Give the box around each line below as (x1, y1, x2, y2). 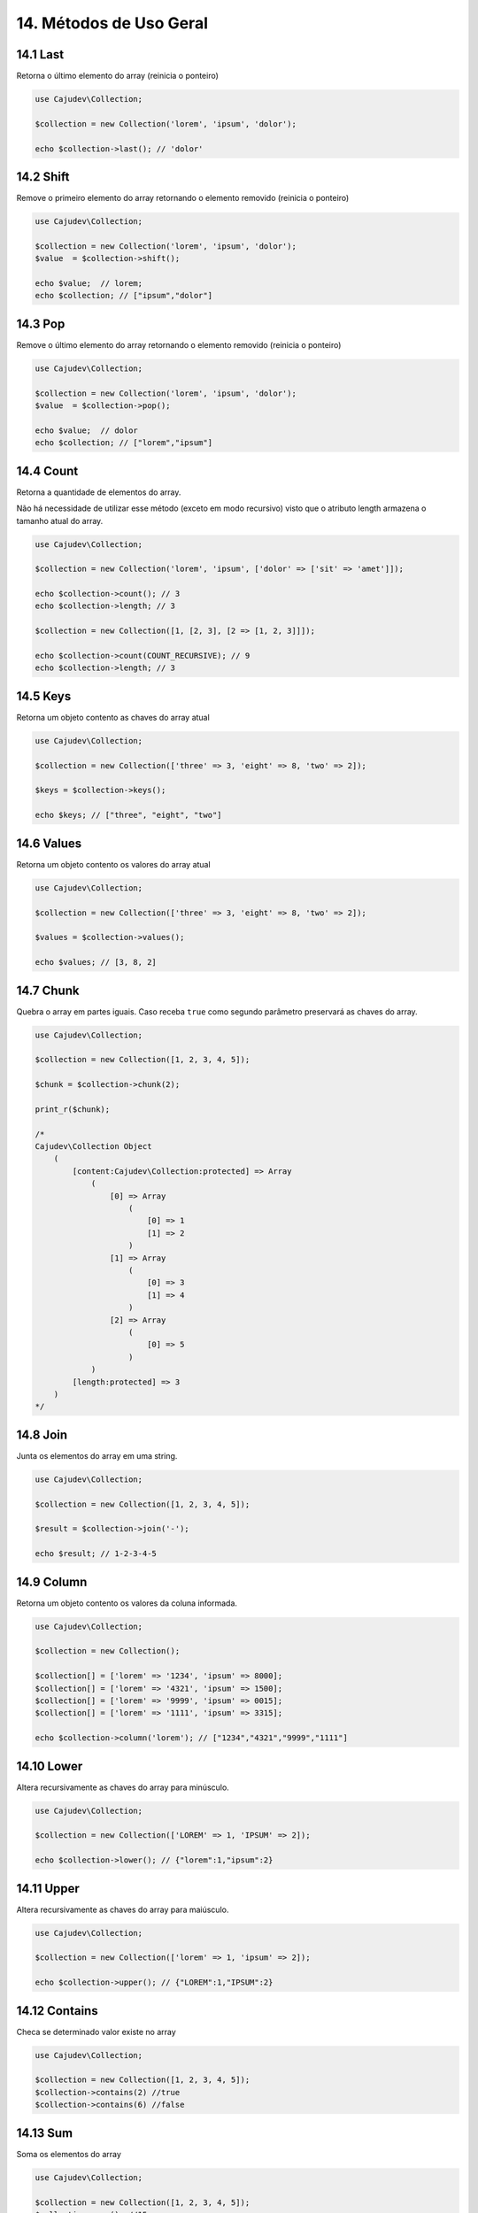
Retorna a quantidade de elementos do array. (16, 487, 181, 497)
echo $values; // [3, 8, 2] (35, 957, 157, 968)
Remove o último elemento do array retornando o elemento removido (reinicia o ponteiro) (16, 339, 342, 350)
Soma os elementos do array (16, 2148, 121, 2159)
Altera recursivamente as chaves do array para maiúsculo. (16, 1904, 229, 1915)
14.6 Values (16, 836, 82, 851)
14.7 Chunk (16, 983, 80, 998)
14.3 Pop (16, 316, 66, 331)
